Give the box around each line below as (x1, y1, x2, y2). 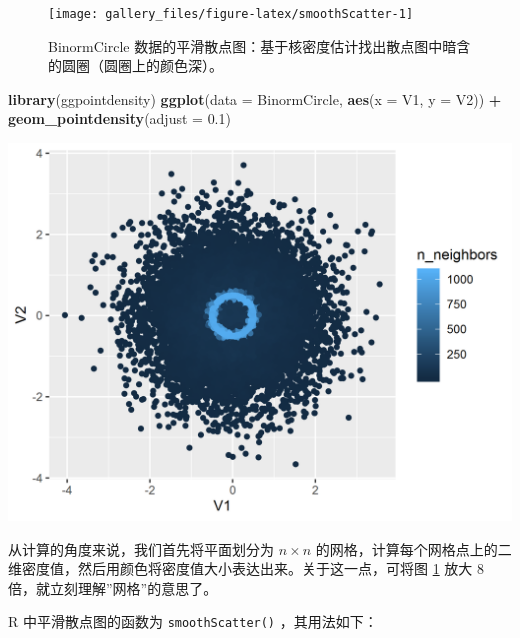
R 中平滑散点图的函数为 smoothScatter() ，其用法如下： (8, 611, 378, 632)
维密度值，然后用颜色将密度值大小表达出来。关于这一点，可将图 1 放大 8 (8, 558, 484, 579)
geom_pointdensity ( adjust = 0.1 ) (8, 108, 231, 129)
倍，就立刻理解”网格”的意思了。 (8, 577, 218, 598)
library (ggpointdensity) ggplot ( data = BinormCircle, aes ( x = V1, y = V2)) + (8, 88, 502, 109)
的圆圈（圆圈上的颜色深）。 (48, 55, 223, 76)
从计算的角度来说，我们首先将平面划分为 (8, 538, 274, 559)
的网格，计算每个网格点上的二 (315, 538, 512, 559)
